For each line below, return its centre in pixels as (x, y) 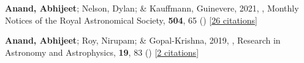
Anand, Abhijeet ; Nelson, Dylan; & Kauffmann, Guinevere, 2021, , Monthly (152, 8)
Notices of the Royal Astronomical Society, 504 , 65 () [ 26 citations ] (131, 20)
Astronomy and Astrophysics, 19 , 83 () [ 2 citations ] (102, 52)
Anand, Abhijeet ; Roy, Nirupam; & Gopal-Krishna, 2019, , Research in (143, 40)
